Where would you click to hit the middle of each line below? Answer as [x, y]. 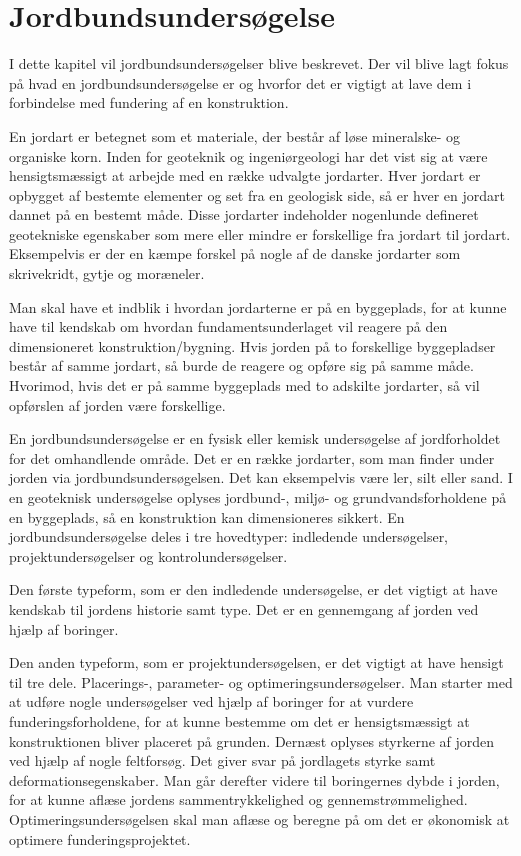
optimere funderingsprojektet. [100, 838]
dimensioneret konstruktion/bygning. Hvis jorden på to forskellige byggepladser [252, 345]
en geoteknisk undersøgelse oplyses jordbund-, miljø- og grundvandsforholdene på [258, 497]
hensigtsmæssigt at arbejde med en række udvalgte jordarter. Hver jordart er [245, 175]
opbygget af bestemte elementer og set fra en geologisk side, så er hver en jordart [257, 194]
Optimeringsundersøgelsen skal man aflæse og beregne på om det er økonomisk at [259, 818]
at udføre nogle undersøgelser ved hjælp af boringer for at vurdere [211, 701]
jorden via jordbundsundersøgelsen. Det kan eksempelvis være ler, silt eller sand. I [261, 477]
